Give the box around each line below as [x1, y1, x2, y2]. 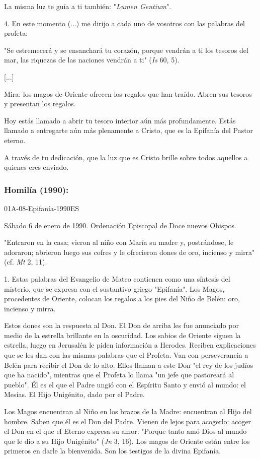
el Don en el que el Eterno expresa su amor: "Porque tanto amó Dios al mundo [4, 426, 247, 436]
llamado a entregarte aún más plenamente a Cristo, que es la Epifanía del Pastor [4, 125, 253, 136]
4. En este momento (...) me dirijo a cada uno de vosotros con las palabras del [4, 18, 245, 28]
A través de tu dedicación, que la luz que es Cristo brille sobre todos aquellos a [4, 152, 248, 162]
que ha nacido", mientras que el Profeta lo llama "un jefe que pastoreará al [4, 369, 234, 380]
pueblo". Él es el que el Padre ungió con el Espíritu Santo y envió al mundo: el [4, 379, 246, 389]
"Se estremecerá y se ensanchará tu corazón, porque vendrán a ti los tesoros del [4, 44, 248, 55]
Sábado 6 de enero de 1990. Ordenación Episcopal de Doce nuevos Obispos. [4, 220, 236, 230]
